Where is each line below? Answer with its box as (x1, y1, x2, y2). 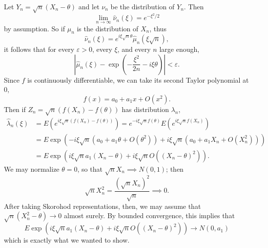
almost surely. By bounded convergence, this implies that (64, 210, 235, 221)
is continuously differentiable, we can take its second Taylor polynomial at (27, 74, 249, 85)
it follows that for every (4, 44, 75, 54)
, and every (117, 44, 151, 54)
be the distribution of (110, 1, 175, 11)
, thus (149, 23, 166, 33)
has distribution (122, 104, 169, 114)
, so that (77, 163, 103, 174)
